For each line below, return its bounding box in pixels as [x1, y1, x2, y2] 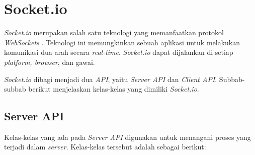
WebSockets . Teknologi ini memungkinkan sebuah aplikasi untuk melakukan [4, 37, 240, 47]
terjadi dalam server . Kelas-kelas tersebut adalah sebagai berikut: [4, 141, 206, 152]
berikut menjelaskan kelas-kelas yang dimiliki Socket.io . [28, 84, 199, 94]
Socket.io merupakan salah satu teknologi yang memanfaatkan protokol [4, 27, 224, 38]
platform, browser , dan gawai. [4, 56, 95, 67]
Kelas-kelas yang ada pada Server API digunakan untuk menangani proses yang [4, 131, 251, 142]
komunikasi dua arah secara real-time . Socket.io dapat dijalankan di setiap [4, 47, 233, 57]
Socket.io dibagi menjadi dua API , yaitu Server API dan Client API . [4, 73, 217, 84]
